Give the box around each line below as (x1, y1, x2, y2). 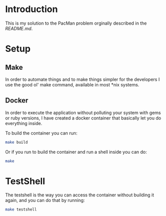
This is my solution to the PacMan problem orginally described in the (5, 20, 147, 26)
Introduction (5, 4, 58, 15)
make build (5, 140, 28, 145)
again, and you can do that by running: (5, 197, 85, 203)
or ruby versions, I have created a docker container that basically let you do (5, 115, 161, 121)
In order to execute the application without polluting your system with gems (5, 110, 161, 116)
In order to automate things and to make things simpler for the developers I (5, 76, 160, 82)
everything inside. (5, 120, 43, 126)
